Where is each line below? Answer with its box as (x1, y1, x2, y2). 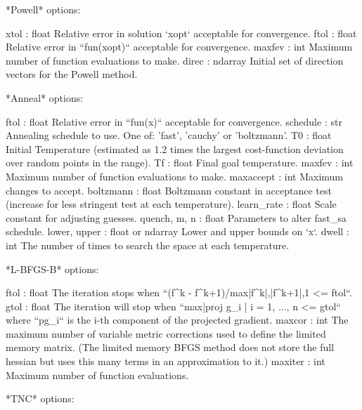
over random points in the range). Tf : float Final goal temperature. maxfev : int (6, 155, 354, 170)
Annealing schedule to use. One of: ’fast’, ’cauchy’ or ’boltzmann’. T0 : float (6, 128, 332, 143)
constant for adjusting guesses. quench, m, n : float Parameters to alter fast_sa (6, 210, 347, 225)
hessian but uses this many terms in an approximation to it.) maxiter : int (6, 354, 325, 369)
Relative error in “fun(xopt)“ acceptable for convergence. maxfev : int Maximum (6, 39, 353, 54)
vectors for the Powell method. (6, 67, 138, 81)
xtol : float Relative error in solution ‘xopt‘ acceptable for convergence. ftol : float (6, 25, 357, 40)
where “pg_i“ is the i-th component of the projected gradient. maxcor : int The (6, 312, 349, 327)
